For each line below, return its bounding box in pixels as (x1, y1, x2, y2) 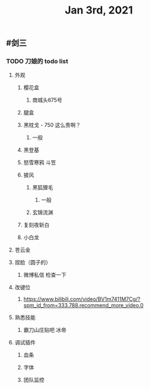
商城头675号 (32, 96, 63, 103)
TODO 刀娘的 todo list (6, 57, 69, 65)
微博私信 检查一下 (23, 271, 66, 279)
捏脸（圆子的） (14, 259, 51, 266)
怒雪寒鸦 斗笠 (23, 159, 56, 166)
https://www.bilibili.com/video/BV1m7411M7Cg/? (23, 296, 141, 303)
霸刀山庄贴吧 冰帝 (23, 327, 66, 334)
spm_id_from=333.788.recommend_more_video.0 (23, 302, 144, 309)
